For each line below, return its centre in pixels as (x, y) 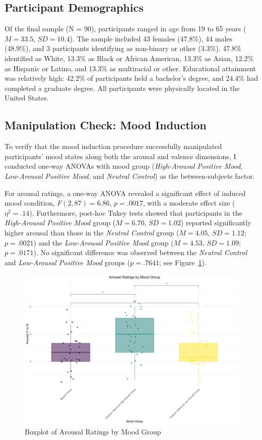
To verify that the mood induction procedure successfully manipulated (113, 146)
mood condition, (30, 203)
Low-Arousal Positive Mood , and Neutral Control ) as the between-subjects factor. (130, 176)
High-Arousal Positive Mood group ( (60, 223)
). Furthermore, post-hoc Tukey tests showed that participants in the (136, 212)
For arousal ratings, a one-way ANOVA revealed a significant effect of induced (125, 193)
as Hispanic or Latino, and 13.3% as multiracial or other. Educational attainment (130, 68)
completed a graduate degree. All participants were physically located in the (122, 88)
